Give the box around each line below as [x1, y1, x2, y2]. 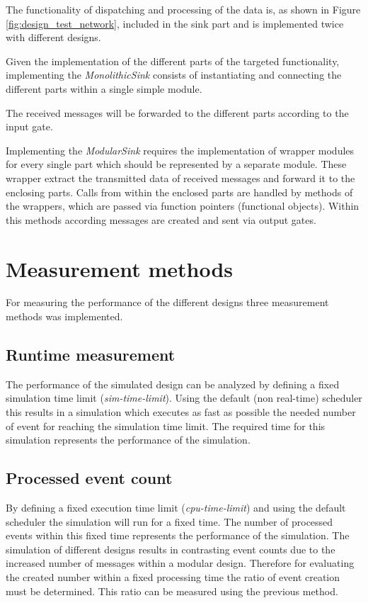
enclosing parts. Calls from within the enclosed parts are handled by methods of [6, 184, 353, 199]
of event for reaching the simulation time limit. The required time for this [6, 418, 326, 433]
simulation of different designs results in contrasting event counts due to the [6, 541, 335, 556]
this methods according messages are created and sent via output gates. [6, 212, 316, 227]
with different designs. [6, 30, 101, 45]
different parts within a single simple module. [6, 81, 202, 96]
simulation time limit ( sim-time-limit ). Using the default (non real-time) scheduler [6, 390, 362, 405]
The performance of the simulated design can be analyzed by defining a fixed [6, 376, 340, 391]
